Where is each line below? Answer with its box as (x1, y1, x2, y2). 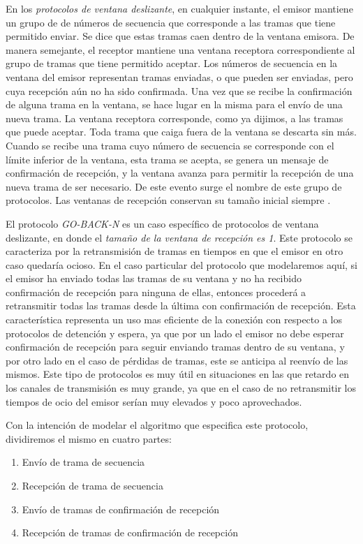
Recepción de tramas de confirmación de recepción (22, 525, 238, 540)
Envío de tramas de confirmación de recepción (22, 501, 220, 516)
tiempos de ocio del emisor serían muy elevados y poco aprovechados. (6, 394, 302, 409)
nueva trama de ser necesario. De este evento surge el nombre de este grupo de (6, 179, 342, 193)
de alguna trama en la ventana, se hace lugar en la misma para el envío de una (6, 97, 343, 112)
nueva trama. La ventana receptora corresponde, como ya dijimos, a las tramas (6, 110, 343, 125)
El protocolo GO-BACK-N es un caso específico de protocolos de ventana (6, 216, 319, 230)
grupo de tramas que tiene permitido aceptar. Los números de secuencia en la (6, 56, 338, 71)
